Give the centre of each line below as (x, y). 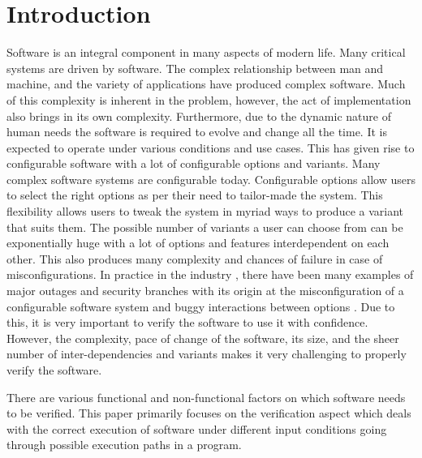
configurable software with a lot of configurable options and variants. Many (194, 163)
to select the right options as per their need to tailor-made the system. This (195, 195)
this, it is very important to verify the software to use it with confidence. (187, 322)
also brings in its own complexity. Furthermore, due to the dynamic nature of (199, 116)
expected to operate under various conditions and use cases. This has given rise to (211, 147)
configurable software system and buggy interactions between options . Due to (201, 306)
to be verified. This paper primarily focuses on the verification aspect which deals (209, 413)
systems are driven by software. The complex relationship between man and (195, 68)
